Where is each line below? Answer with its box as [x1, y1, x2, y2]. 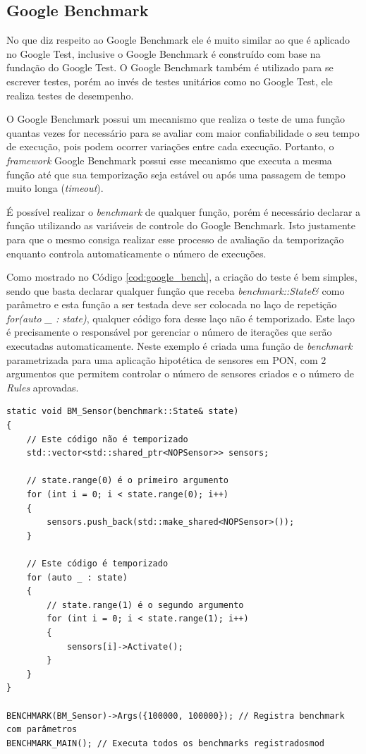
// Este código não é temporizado [26, 434, 188, 444]
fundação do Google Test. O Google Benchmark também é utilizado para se [6, 60, 334, 75]
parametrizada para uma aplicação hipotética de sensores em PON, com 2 [6, 352, 327, 367]
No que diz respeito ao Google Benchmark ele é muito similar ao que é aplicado [6, 32, 350, 47]
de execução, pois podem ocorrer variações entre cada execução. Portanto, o [6, 139, 334, 154]
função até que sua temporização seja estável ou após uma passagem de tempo [6, 166, 346, 181]
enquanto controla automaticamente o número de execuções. [6, 245, 267, 260]
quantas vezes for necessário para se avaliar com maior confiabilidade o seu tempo [6, 125, 360, 140]
